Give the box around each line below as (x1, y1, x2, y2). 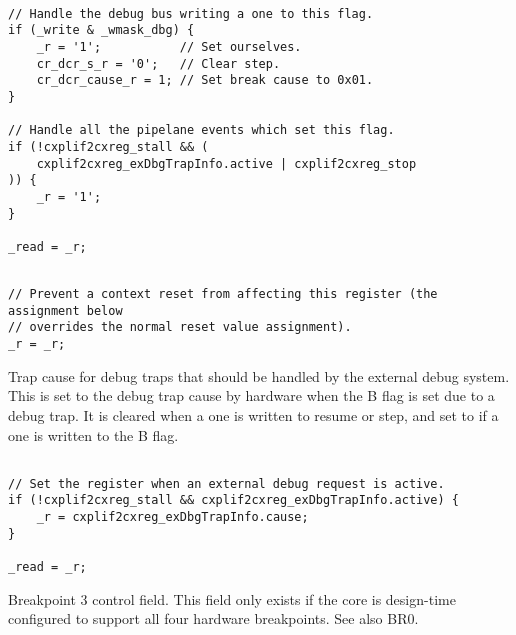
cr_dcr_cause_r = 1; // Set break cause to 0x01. (36, 73, 374, 88)
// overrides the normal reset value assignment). (8, 320, 352, 335)
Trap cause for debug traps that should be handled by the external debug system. (8, 365, 510, 386)
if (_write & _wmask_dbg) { (8, 23, 195, 38)
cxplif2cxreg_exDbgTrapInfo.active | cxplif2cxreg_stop (36, 156, 417, 171)
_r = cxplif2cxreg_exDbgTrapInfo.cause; (36, 510, 309, 525)
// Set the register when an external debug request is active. (8, 476, 445, 491)
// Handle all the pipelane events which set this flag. (8, 123, 395, 138)
